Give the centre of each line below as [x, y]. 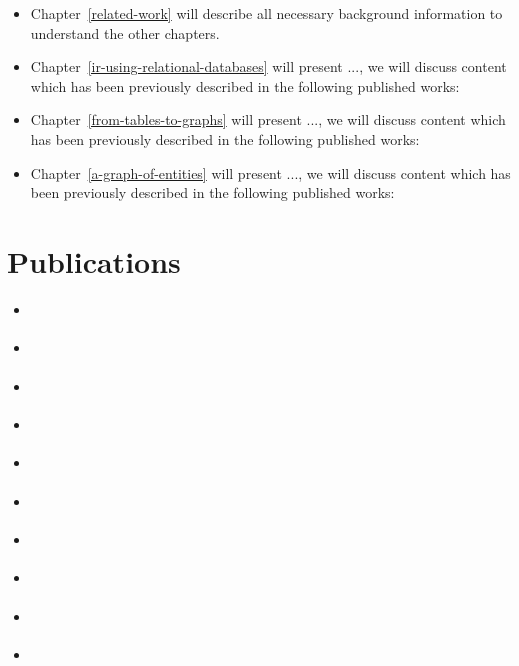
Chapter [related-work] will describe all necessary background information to [266, 13]
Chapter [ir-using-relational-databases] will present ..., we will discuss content [268, 66]
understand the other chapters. [125, 32]
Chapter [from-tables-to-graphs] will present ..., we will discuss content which [268, 119]
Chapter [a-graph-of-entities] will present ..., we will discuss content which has [270, 172]
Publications [94, 260]
